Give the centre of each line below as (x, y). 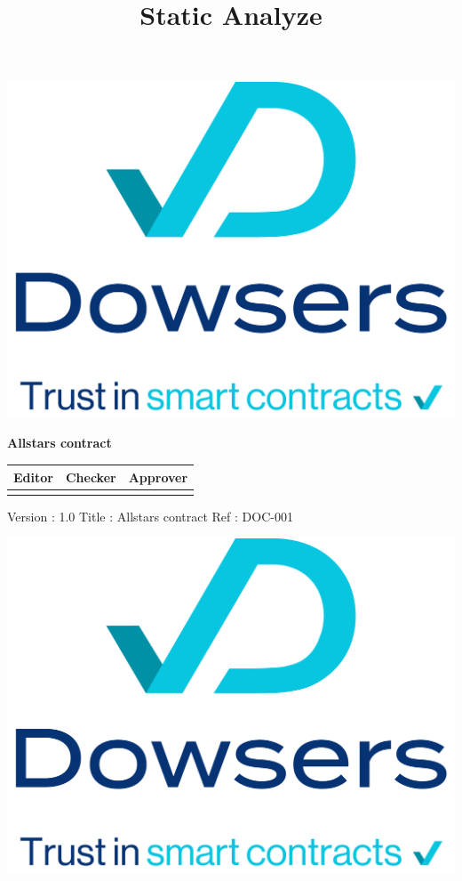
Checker (91, 477)
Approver (158, 477)
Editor (33, 477)
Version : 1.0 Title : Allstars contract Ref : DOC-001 (150, 516)
